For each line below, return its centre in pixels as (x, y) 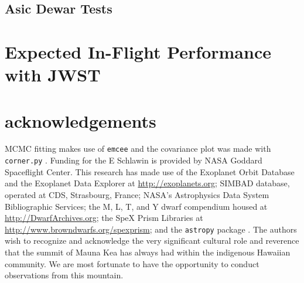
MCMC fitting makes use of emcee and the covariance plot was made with (138, 149)
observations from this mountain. (64, 275)
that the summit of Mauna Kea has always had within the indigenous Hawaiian (148, 252)
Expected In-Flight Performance (138, 51)
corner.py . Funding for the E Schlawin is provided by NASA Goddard (134, 160)
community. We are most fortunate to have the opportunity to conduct (132, 263)
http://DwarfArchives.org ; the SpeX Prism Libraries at (104, 218)
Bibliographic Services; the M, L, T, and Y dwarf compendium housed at (136, 206)
